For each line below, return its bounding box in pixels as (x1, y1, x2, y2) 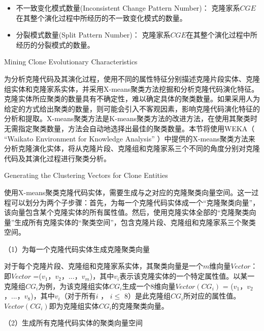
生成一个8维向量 (122, 280, 176, 291)
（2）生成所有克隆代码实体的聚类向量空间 (4, 317, 143, 328)
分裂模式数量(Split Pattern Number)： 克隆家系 (16, 29, 171, 40)
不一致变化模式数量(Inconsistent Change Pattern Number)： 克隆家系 (16, 3, 240, 13)
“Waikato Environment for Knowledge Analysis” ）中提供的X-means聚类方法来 (4, 133, 255, 143)
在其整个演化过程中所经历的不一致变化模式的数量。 (16, 12, 187, 23)
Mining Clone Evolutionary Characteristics (4, 56, 138, 67)
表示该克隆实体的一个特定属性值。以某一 (119, 271, 255, 281)
